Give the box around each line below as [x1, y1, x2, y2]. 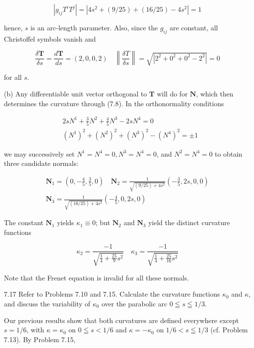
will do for [156, 88, 188, 98]
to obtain [215, 148, 243, 159]
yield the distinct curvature [148, 217, 230, 228]
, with [26, 325, 45, 335]
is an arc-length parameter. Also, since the [30, 23, 158, 32]
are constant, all [169, 23, 218, 32]
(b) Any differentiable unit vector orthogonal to [4, 88, 147, 98]
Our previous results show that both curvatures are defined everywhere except [4, 315, 239, 325]
